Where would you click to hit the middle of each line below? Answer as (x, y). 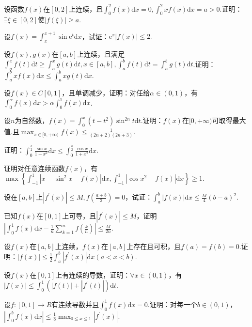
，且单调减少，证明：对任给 (106, 93)
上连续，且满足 (101, 54)
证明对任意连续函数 (34, 168)
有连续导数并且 (75, 304)
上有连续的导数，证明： (93, 274)
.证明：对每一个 (172, 304)
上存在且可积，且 (154, 246)
